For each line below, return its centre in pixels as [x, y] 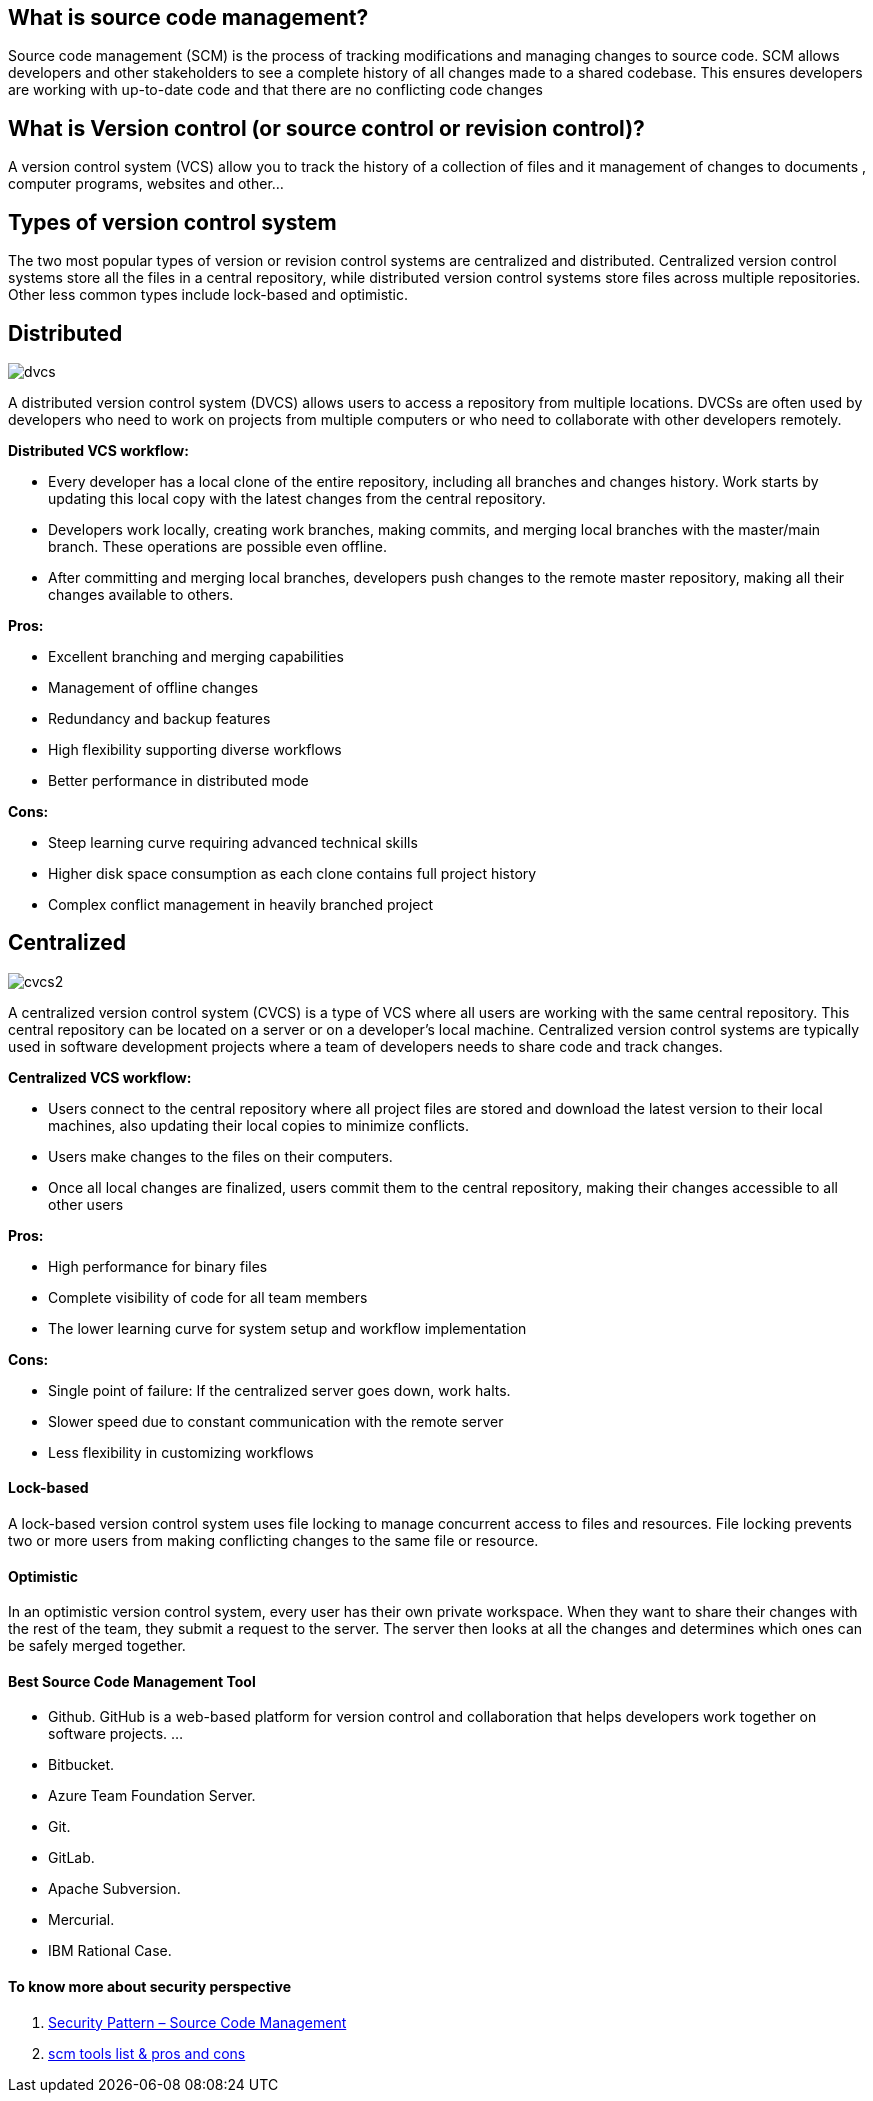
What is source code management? [188, 17]
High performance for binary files [158, 1266]
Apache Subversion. [114, 1889]
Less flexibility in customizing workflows [181, 1452]
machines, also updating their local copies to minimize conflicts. [259, 1125]
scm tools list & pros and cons [147, 2053]
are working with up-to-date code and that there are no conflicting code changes [275, 90]
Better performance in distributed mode [178, 780]
